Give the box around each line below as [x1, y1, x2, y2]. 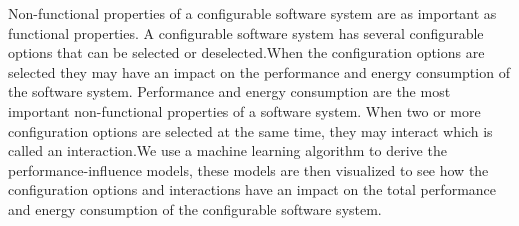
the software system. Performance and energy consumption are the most [8, 81, 451, 102]
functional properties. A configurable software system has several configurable [8, 22, 484, 43]
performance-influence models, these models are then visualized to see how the [8, 159, 489, 180]
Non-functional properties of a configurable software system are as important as [8, 3, 497, 23]
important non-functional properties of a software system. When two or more [8, 100, 481, 121]
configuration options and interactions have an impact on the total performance [8, 179, 497, 200]
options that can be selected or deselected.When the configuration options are [8, 42, 485, 63]
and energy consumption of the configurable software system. [8, 198, 382, 219]
